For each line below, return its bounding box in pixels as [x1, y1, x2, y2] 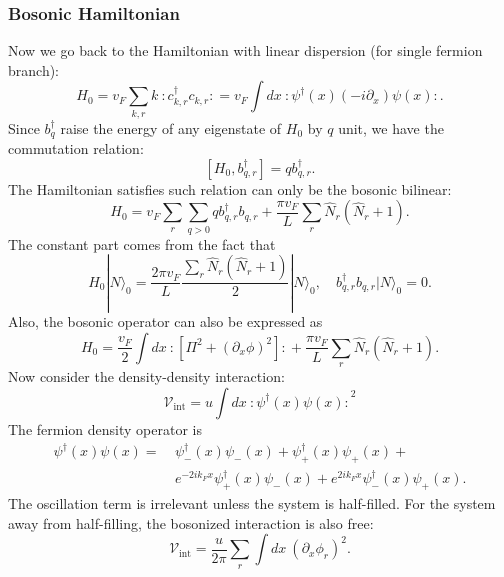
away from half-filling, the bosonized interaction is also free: [8, 512, 374, 533]
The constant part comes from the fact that [8, 233, 276, 254]
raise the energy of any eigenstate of [60, 117, 282, 138]
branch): [8, 59, 60, 80]
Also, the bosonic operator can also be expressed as [8, 311, 323, 332]
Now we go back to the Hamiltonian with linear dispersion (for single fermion [8, 40, 483, 61]
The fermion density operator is [8, 418, 202, 439]
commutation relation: [8, 138, 144, 159]
